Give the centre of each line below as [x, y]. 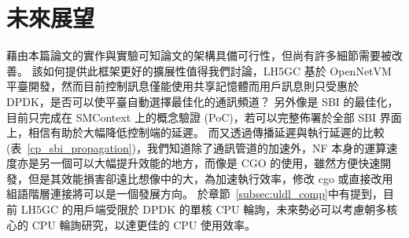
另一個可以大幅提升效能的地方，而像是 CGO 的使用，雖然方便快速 [210, 163]
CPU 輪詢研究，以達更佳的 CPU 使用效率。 [144, 224]
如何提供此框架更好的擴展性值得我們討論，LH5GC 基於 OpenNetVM [217, 70]
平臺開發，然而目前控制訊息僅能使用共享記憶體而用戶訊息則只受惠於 [182, 86]
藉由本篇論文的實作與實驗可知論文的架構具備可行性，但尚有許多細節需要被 [199, 55]
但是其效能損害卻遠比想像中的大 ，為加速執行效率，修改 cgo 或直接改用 [210, 178]
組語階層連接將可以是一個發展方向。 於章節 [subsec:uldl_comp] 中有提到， [195, 194]
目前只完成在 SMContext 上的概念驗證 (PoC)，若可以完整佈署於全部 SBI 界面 [204, 117]
